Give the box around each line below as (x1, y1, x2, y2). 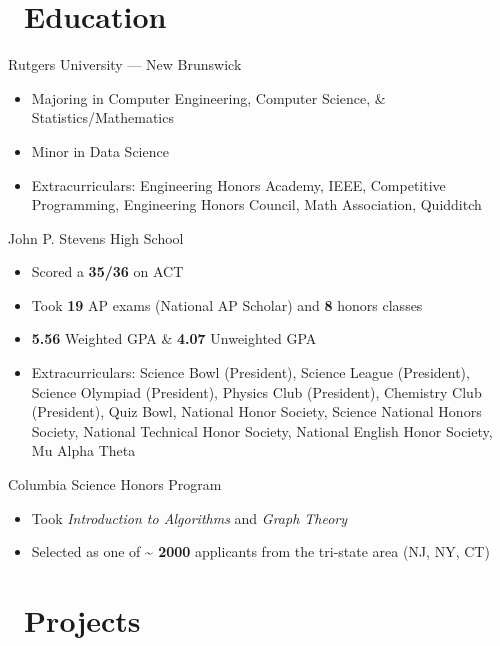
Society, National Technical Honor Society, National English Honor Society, (31, 420, 493, 441)
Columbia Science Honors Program (8, 474, 222, 495)
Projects (24, 600, 141, 640)
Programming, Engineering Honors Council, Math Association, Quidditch (31, 194, 482, 215)
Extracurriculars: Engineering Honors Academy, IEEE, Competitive (31, 174, 446, 195)
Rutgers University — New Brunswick (8, 54, 242, 75)
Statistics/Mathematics (31, 107, 174, 128)
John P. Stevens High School (8, 227, 184, 248)
